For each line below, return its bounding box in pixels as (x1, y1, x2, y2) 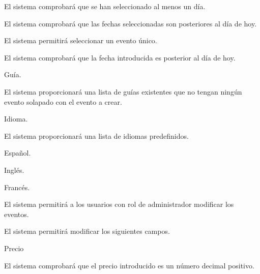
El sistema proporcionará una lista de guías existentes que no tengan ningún (4, 86, 242, 97)
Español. (4, 147, 31, 158)
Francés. (4, 181, 30, 192)
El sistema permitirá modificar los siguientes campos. (4, 226, 170, 236)
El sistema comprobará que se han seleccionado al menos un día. (4, 1, 206, 11)
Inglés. (4, 164, 24, 175)
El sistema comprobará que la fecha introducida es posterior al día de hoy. (4, 52, 236, 63)
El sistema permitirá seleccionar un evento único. (4, 35, 157, 46)
